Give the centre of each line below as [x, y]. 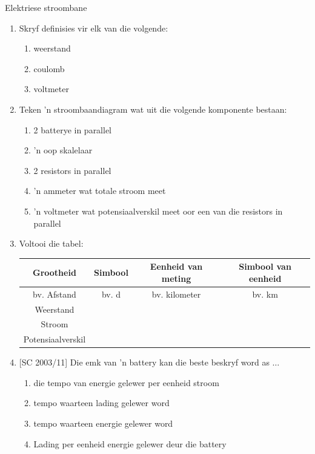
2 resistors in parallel [72, 170]
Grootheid [55, 272]
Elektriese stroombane [46, 7]
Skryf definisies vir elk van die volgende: [94, 28]
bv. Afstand [55, 294]
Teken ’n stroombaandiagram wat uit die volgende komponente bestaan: [153, 109]
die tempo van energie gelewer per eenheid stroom [126, 382]
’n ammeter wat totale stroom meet [100, 191]
